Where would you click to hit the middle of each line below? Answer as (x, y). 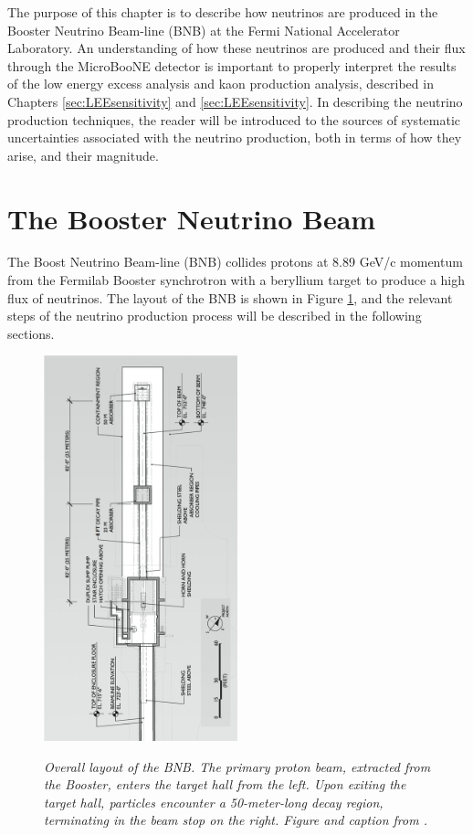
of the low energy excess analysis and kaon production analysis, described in (221, 84)
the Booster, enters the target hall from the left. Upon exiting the (225, 784)
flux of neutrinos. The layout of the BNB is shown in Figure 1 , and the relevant (230, 297)
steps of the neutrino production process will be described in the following (215, 316)
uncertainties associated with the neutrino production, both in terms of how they (235, 137)
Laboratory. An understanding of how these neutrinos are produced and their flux (236, 48)
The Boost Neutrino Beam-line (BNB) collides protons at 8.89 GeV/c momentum (235, 262)
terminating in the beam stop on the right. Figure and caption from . (236, 820)
